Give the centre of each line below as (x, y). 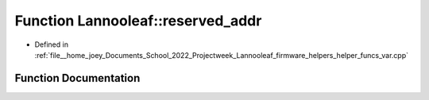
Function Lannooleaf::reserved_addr (138, 21)
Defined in (52, 44)
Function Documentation (77, 78)
